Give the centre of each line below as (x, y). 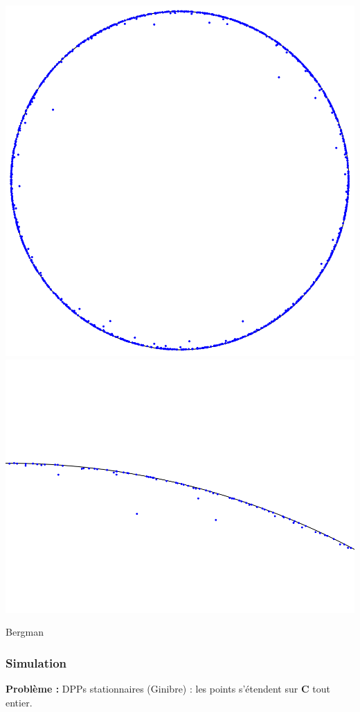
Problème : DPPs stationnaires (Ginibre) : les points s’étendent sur (152, 689)
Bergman (25, 632)
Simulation (36, 662)
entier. (19, 702)
